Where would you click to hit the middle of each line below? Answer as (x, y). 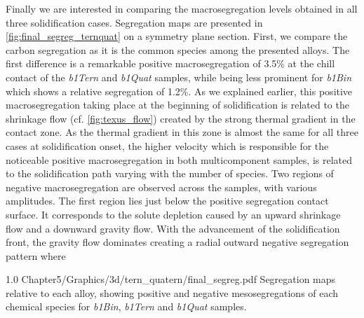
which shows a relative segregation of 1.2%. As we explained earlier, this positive (179, 91)
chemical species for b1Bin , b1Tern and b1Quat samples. (126, 306)
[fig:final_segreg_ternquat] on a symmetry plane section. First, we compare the (177, 36)
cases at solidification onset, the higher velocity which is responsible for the (167, 145)
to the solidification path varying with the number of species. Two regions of (170, 173)
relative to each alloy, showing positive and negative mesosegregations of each (172, 292)
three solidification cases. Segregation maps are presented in (134, 22)
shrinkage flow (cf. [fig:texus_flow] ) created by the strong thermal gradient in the (181, 118)
